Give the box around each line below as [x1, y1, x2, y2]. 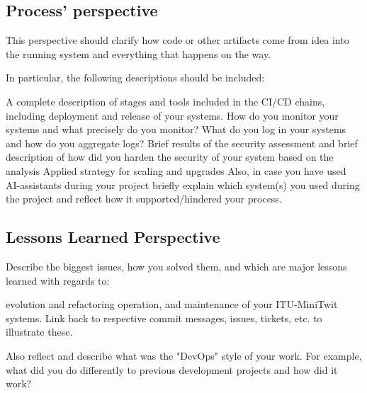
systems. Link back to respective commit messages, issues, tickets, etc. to [6, 310, 322, 325]
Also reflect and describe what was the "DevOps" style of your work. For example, [6, 348, 362, 363]
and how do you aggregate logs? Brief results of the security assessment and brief [6, 135, 358, 150]
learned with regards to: [6, 273, 110, 287]
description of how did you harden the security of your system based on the [6, 149, 334, 164]
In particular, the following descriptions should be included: [6, 70, 265, 85]
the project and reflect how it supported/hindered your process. [6, 191, 282, 206]
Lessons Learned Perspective [6, 226, 220, 248]
